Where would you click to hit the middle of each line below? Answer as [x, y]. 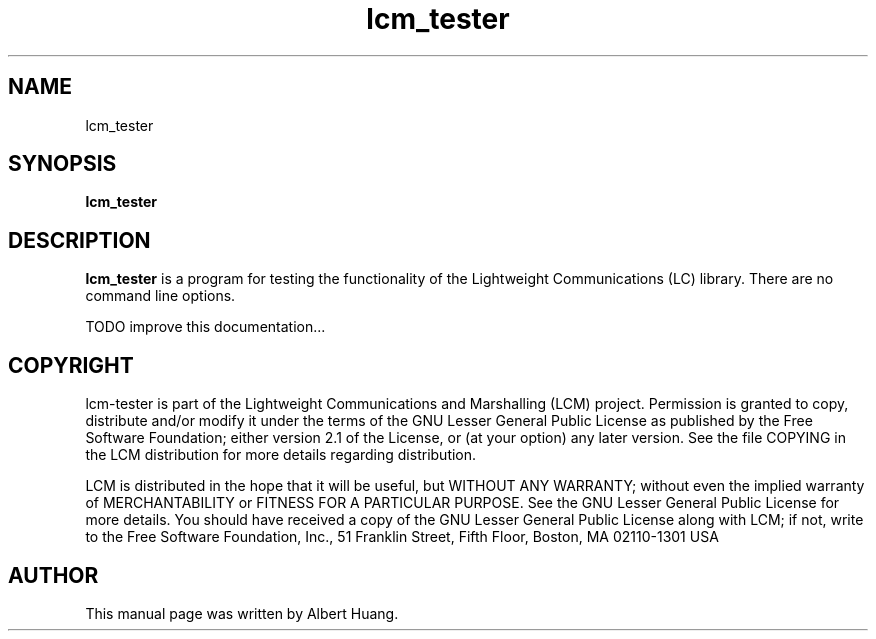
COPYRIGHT [71, 365]
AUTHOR [53, 575]
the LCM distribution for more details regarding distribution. [281, 455]
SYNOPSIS [62, 164]
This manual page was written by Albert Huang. [242, 613]
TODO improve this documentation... [205, 327]
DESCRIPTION [79, 240]
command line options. [160, 296]
